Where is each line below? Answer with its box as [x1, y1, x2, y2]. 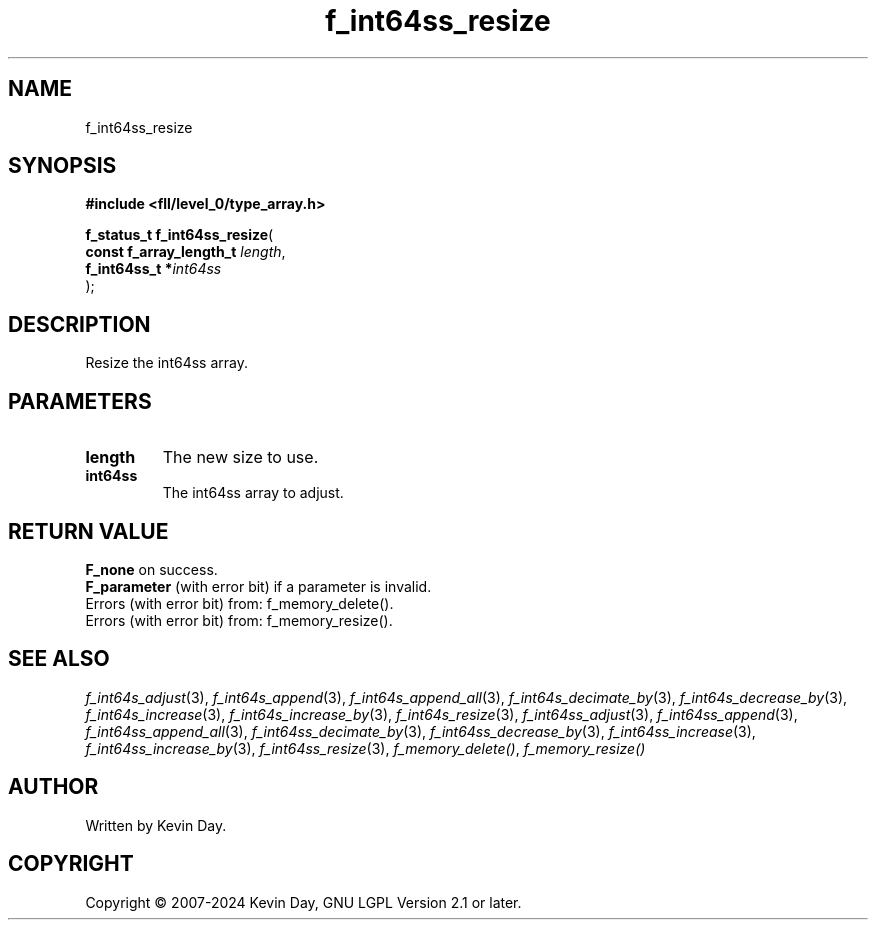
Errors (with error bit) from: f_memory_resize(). [85, 611, 393, 629]
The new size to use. [162, 447, 319, 468]
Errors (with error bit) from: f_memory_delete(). [85, 594, 394, 612]
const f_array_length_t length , [85, 243, 286, 261]
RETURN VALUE [8, 518, 169, 544]
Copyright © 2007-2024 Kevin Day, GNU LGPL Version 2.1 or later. [85, 893, 522, 911]
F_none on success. [85, 560, 218, 578]
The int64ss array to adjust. [162, 484, 344, 502]
